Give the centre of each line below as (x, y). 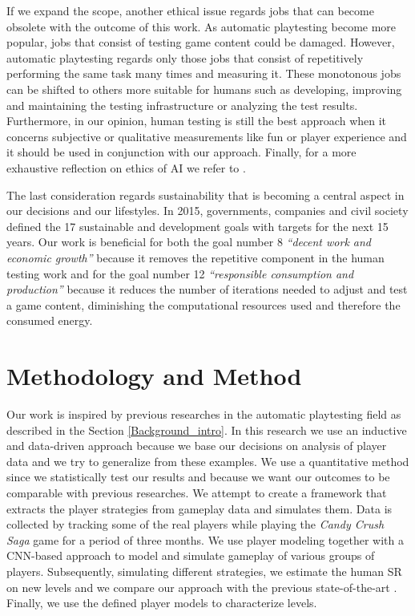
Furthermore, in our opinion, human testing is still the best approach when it (197, 121)
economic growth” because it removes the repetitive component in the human (195, 257)
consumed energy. (50, 320)
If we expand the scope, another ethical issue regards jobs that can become (190, 10)
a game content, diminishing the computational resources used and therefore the (203, 304)
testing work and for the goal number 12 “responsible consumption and (180, 273)
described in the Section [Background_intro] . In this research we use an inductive (207, 430)
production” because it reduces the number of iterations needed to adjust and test (207, 289)
